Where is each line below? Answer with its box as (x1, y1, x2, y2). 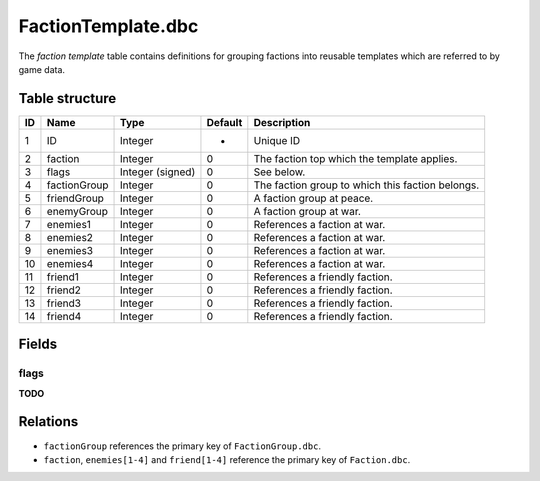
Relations (18, 413, 79, 430)
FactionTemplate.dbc (18, 15, 199, 37)
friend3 (46, 296, 82, 310)
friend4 (46, 309, 82, 323)
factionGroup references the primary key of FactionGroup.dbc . (43, 440, 322, 452)
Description (253, 115, 311, 129)
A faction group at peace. (253, 191, 374, 205)
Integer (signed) (120, 165, 196, 179)
